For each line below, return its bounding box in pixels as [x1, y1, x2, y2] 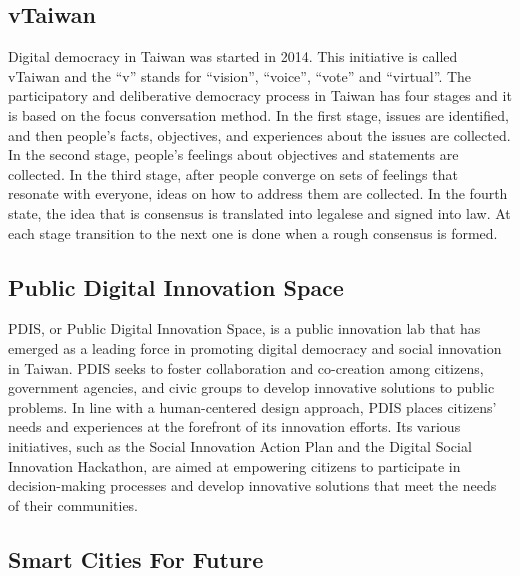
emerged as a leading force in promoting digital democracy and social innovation [8, 337, 502, 358]
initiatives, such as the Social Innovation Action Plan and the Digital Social [8, 435, 472, 456]
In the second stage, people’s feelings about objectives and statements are [8, 144, 459, 165]
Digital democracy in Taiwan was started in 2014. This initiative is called [8, 46, 458, 67]
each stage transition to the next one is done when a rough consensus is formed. [8, 222, 498, 243]
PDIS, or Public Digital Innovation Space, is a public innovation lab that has [8, 318, 481, 339]
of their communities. [8, 494, 139, 515]
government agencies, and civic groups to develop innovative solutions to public [8, 377, 495, 398]
